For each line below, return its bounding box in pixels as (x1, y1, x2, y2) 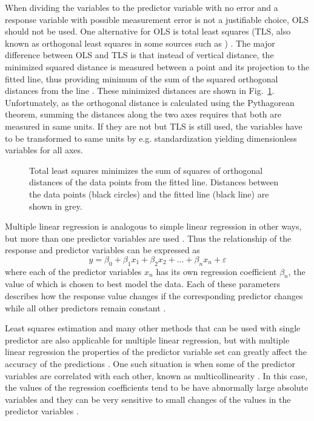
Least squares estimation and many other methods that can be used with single (5, 322, 301, 334)
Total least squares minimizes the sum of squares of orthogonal (29, 164, 263, 176)
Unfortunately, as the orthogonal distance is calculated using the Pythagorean (5, 96, 295, 108)
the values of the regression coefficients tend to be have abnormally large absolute (5, 381, 309, 394)
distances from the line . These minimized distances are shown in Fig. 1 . (5, 84, 275, 97)
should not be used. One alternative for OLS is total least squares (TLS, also (5, 25, 291, 38)
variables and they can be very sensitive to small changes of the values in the (5, 393, 291, 405)
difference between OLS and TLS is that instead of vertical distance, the (5, 48, 274, 61)
